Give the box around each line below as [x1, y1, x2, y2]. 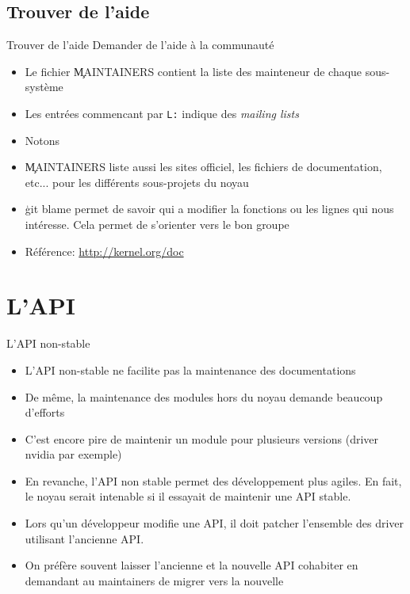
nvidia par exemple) [25, 446, 122, 463]
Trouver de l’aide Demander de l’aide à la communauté [6, 36, 274, 53]
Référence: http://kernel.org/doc [25, 242, 184, 259]
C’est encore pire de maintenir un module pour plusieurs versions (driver [25, 430, 379, 447]
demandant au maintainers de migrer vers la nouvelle [25, 572, 284, 588]
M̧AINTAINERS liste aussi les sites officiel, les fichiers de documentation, [25, 158, 382, 175]
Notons [25, 131, 60, 148]
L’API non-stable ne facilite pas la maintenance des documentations [25, 361, 356, 378]
